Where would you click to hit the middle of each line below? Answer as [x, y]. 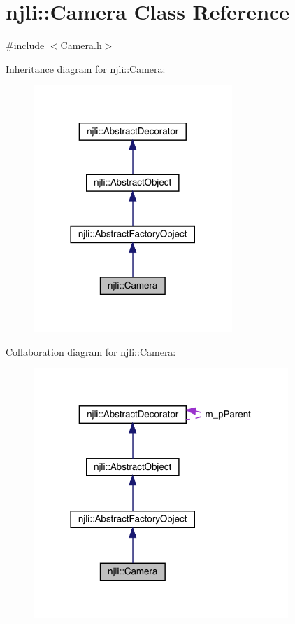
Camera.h [81, 45]
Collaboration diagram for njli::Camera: [91, 351]
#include [25, 45]
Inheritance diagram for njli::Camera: [86, 68]
